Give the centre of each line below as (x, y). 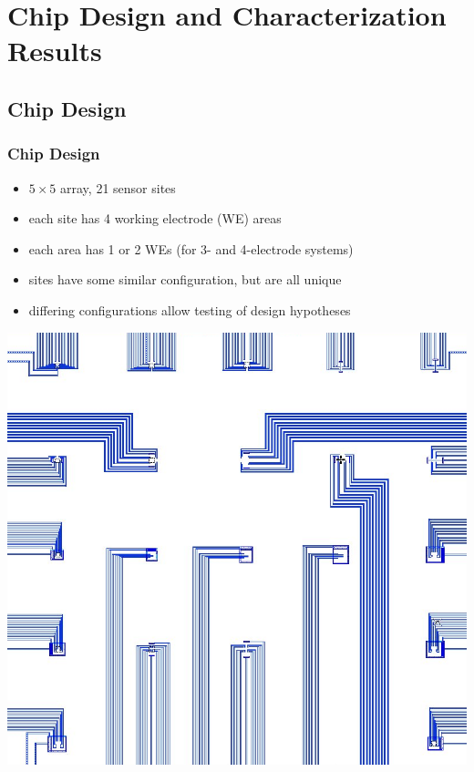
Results (55, 51)
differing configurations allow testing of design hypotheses (190, 309)
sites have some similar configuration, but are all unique (185, 279)
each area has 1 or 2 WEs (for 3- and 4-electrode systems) (191, 248)
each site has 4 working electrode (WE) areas (155, 218)
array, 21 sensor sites (118, 187)
